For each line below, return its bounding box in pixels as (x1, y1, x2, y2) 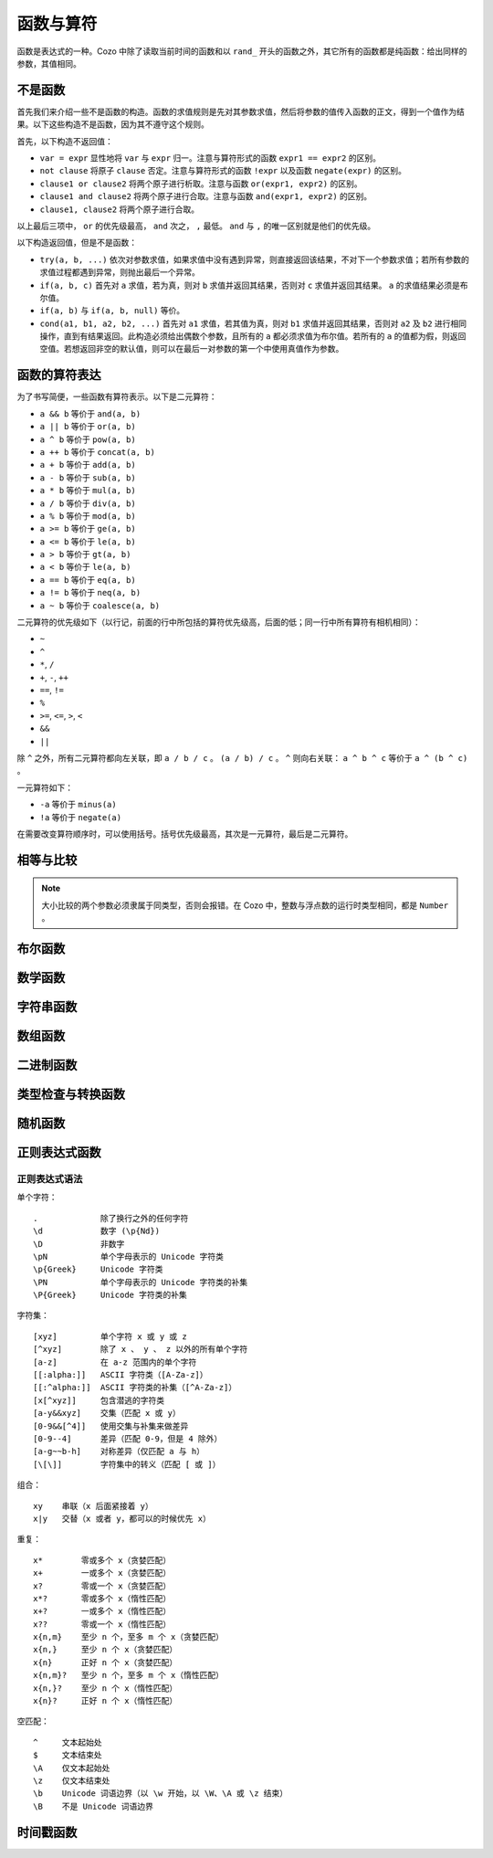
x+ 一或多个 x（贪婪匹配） (33, 1568, 172, 1578)
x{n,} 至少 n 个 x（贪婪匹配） (33, 1644, 178, 1655)
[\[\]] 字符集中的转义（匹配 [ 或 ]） (33, 1459, 221, 1470)
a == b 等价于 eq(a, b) (39, 574, 136, 585)
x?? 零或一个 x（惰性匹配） (33, 1619, 172, 1630)
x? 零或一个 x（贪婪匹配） (33, 1580, 172, 1591)
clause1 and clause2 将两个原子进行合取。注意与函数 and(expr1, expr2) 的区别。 (39, 191, 372, 202)
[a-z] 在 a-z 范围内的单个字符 (33, 1357, 197, 1367)
